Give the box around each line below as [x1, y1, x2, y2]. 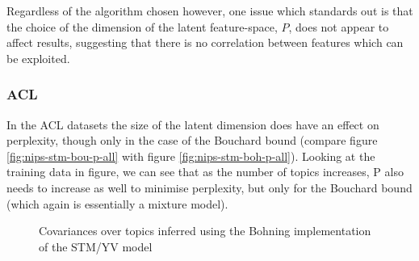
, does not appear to [288, 18, 389, 35]
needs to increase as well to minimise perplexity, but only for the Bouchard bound [6, 179, 413, 196]
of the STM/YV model [39, 238, 153, 255]
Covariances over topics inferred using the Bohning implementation [39, 222, 371, 239]
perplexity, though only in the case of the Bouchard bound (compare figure [6, 132, 378, 149]
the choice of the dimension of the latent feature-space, [6, 18, 278, 35]
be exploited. [6, 49, 70, 66]
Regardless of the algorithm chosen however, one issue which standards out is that [6, 2, 413, 19]
